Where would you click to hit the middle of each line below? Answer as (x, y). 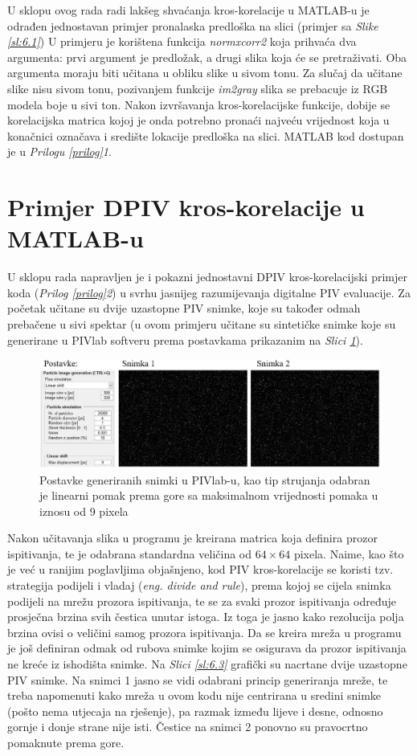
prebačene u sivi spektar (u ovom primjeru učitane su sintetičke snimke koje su (202, 324)
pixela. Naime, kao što (349, 553)
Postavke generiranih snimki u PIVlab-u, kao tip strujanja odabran (205, 479)
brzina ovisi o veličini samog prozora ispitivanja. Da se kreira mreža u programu (204, 632)
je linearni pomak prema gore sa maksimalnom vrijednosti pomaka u (209, 495)
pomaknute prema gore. (66, 742)
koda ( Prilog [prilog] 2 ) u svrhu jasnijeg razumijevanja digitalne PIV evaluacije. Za (209, 292)
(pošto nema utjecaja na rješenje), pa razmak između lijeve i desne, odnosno (195, 711)
